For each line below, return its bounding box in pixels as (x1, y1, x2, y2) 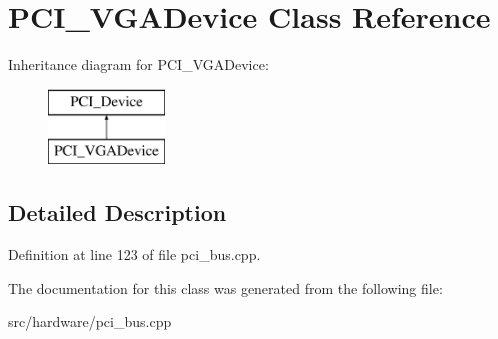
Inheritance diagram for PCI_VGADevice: (8, 54, 269, 75)
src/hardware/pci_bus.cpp (8, 311, 172, 332)
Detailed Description (8, 197, 227, 228)
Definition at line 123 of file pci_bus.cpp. (8, 244, 261, 265)
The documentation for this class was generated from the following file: (8, 277, 443, 298)
